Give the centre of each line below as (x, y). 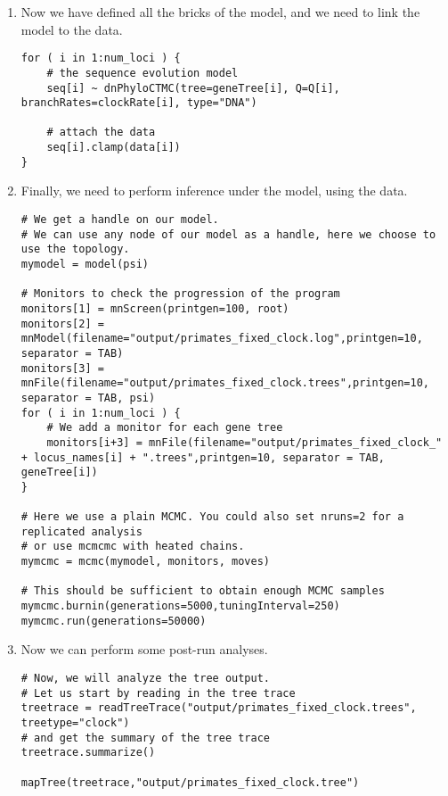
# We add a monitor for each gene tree (165, 428)
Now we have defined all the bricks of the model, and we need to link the (220, 12)
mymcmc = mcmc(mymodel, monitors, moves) (145, 562)
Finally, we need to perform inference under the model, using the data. (214, 191)
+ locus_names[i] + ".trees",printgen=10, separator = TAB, (203, 457)
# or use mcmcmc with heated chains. (133, 547)
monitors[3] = (62, 368)
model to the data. (72, 29)
